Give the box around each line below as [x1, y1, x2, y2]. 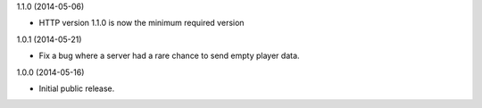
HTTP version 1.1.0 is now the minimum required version [38, 18, 245, 29]
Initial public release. [38, 83, 115, 94]
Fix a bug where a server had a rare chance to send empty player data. [38, 50, 300, 62]
